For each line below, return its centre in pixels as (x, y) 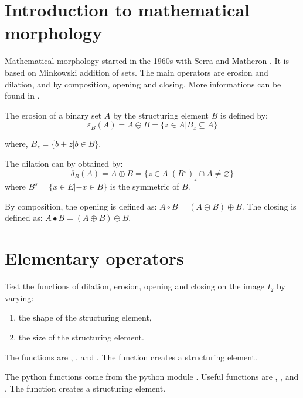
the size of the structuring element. (81, 337)
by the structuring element (161, 115)
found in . (22, 95)
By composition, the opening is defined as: (81, 206)
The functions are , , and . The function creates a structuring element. (131, 357)
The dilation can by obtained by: (64, 163)
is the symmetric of (144, 186)
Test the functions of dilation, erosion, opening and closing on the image (135, 286)
